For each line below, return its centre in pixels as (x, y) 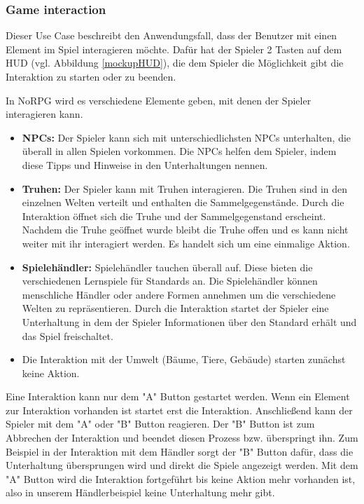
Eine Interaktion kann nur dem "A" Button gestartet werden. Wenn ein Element (178, 396)
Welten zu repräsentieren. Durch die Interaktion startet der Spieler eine (175, 308)
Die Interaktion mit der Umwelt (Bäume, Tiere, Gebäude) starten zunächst (184, 359)
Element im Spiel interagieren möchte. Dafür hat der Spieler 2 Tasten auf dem (174, 49)
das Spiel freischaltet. (68, 335)
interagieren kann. (44, 114)
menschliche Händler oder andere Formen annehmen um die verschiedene (179, 294)
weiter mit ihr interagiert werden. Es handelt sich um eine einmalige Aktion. (186, 243)
